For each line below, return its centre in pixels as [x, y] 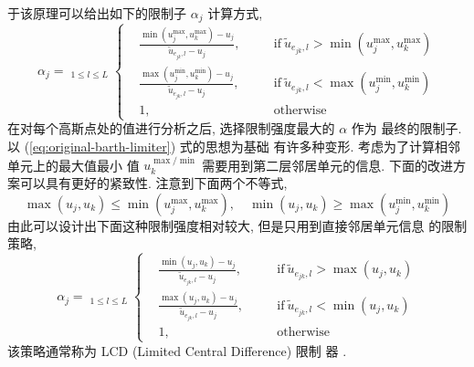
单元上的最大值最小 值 [74, 165]
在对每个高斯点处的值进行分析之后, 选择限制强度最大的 [171, 128]
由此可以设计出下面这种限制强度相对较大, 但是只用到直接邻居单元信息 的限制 [237, 225]
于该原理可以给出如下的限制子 [97, 13]
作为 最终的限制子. [406, 128]
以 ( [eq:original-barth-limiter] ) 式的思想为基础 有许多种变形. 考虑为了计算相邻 [234, 146]
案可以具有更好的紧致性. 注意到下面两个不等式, [147, 183]
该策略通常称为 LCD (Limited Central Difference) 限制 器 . [177, 350]
